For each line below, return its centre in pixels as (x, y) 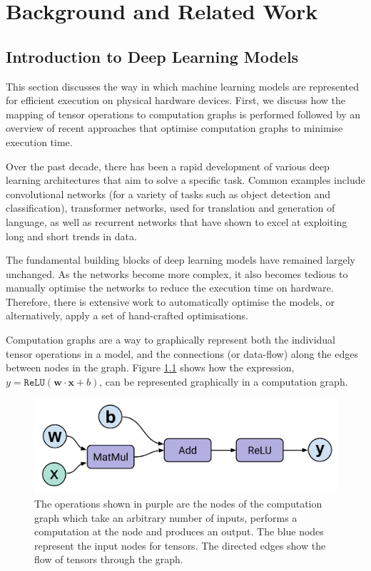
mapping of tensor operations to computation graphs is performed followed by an (183, 114)
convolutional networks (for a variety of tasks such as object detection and (168, 194)
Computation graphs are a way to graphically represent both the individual (171, 340)
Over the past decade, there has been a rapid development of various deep (168, 166)
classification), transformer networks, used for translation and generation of (171, 208)
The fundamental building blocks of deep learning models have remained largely (181, 260)
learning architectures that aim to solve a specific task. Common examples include (185, 180)
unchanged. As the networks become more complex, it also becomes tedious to (177, 273)
